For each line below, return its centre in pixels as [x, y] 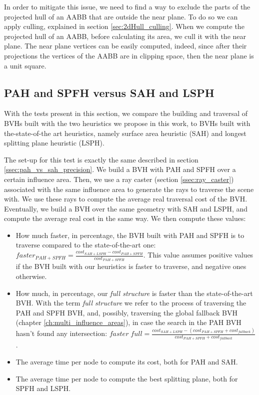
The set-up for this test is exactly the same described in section [101, 159]
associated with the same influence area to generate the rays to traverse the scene [129, 189]
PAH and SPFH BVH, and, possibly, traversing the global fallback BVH [126, 312]
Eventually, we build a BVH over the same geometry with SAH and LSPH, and [126, 208]
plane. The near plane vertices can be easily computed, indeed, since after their [125, 46]
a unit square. [25, 65]
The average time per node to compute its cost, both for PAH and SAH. [127, 362]
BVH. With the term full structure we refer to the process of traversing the [131, 303]
